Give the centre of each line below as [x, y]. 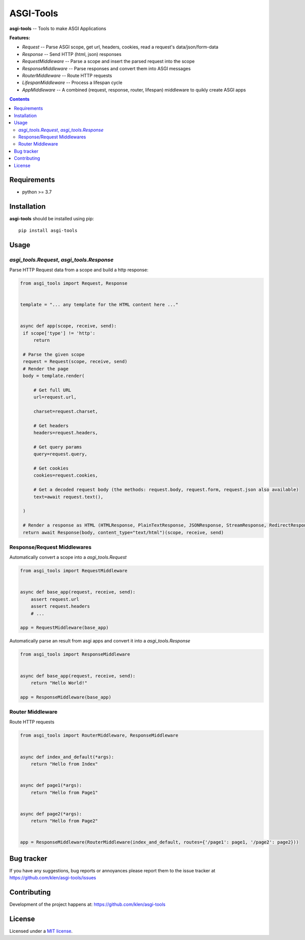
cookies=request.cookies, [66, 475]
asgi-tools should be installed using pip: [52, 219]
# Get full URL [52, 390]
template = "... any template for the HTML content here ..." [99, 305]
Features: [20, 38]
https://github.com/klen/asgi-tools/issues [53, 878]
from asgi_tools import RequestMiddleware [74, 571]
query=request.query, [60, 454]
